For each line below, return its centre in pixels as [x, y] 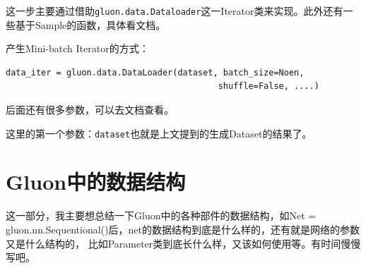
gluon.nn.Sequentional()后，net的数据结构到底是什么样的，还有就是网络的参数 [183, 229]
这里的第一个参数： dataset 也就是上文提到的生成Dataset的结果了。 [159, 133]
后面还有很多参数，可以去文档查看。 [90, 110]
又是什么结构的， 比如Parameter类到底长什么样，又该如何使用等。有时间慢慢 [183, 243]
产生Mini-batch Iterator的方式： [77, 48]
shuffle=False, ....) [268, 86]
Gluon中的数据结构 [96, 182]
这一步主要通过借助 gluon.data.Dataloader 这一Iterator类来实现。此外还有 [175, 11]
